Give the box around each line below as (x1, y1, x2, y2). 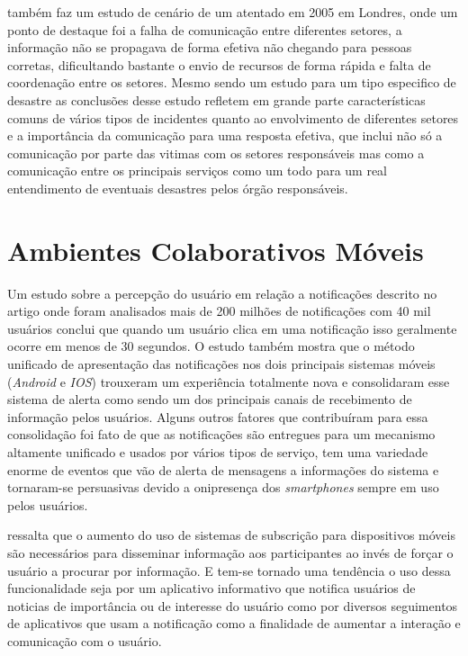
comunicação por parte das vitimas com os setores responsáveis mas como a (7, 143, 425, 162)
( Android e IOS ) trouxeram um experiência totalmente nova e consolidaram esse (7, 372, 450, 391)
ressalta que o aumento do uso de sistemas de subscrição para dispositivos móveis (7, 526, 455, 544)
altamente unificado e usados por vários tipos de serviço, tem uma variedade (7, 443, 428, 461)
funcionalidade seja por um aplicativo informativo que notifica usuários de (7, 579, 416, 598)
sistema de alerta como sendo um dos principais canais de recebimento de (7, 390, 412, 409)
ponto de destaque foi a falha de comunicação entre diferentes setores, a (7, 20, 402, 39)
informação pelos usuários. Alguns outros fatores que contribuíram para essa (7, 407, 428, 426)
